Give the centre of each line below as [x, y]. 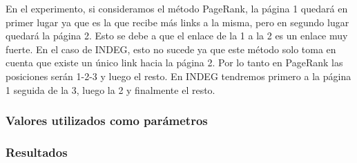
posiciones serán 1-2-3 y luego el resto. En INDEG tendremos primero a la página [178, 76]
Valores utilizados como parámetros [107, 121]
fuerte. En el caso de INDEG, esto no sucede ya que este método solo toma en [171, 49]
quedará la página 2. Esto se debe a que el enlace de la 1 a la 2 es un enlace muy [177, 36]
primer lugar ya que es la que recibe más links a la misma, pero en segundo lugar [177, 22]
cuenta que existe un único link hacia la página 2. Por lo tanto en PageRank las [174, 63]
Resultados [37, 152]
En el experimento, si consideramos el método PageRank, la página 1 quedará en [177, 8]
